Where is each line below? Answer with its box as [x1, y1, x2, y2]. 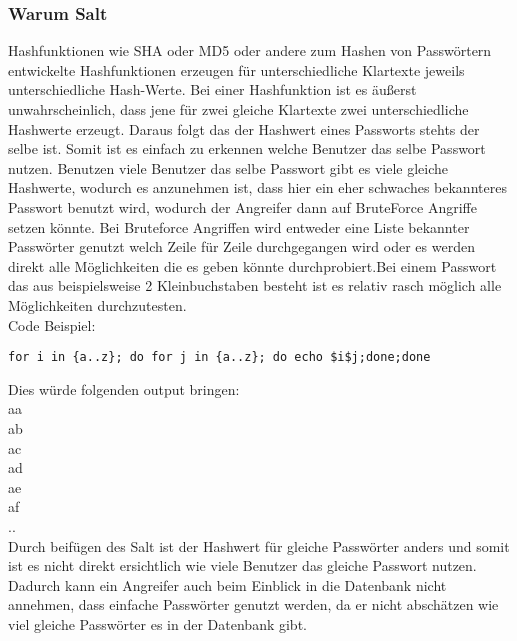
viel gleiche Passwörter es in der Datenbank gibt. [8, 613, 307, 634]
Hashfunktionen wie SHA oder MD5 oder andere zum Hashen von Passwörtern [8, 40, 492, 61]
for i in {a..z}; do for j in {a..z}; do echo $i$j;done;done [8, 350, 431, 365]
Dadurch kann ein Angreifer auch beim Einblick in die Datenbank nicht [8, 574, 447, 595]
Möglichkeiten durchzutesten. [8, 294, 187, 315]
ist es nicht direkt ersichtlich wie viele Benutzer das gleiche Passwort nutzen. [8, 555, 477, 576]
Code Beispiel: [8, 314, 96, 335]
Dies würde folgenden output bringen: [8, 378, 240, 399]
